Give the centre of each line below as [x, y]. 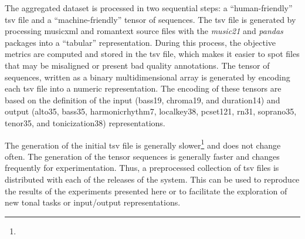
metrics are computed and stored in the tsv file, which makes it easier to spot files [152, 54]
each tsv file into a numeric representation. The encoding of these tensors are [143, 88]
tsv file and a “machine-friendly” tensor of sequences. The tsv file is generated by [150, 19]
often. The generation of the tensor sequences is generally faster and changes [142, 156]
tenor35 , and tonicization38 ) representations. [85, 122]
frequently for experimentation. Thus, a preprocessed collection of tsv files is [142, 168]
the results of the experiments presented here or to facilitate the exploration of [146, 191]
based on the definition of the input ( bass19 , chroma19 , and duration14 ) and [143, 100]
